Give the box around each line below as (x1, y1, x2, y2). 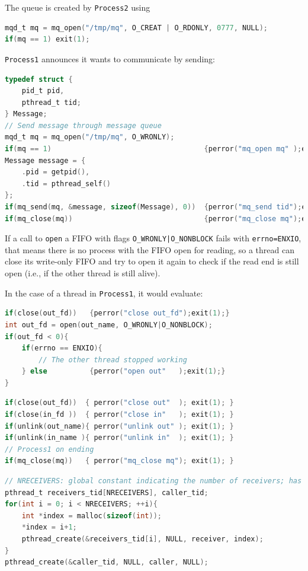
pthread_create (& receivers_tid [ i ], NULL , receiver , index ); (21, 535, 264, 543)
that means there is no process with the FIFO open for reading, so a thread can (5, 243, 295, 256)
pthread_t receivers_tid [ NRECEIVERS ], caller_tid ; (5, 488, 208, 497)
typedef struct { (5, 75, 73, 84)
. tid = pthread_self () (21, 179, 111, 188)
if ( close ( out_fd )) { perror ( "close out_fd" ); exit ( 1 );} (5, 309, 230, 318)
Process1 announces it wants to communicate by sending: (5, 52, 215, 65)
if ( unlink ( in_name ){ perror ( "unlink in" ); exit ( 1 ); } (5, 433, 234, 442)
